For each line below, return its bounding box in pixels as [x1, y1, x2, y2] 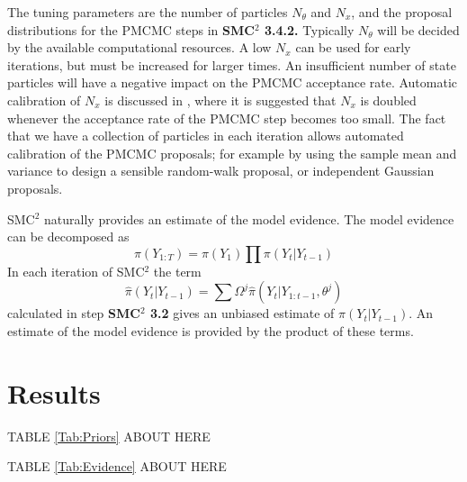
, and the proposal [351, 3, 453, 21]
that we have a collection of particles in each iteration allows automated [7, 126, 404, 145]
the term [153, 261, 202, 280]
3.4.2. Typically [264, 20, 355, 39]
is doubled [360, 90, 417, 109]
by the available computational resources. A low [7, 38, 272, 57]
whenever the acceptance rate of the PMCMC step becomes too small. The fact [7, 108, 446, 127]
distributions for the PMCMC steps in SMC [7, 20, 255, 39]
